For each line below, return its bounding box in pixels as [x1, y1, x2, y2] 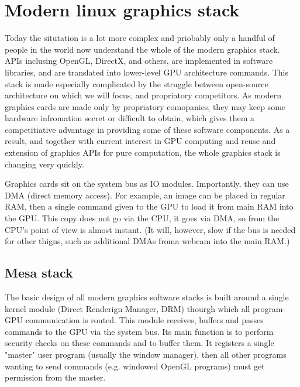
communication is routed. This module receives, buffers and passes [25, 314, 264, 326]
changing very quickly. [5, 157, 84, 170]
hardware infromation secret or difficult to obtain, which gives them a [5, 112, 254, 124]
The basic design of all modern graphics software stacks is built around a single [5, 291, 289, 303]
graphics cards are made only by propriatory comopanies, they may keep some [5, 100, 286, 112]
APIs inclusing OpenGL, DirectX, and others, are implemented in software [5, 54, 273, 67]
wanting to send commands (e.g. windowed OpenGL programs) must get [5, 359, 265, 372]
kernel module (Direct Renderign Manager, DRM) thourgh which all [5, 302, 250, 314]
